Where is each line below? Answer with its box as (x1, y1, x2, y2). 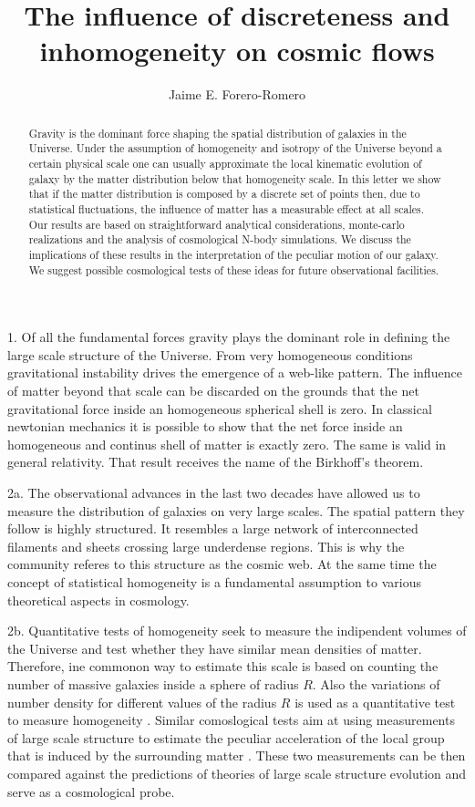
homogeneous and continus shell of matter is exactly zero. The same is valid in (7, 434, 447, 453)
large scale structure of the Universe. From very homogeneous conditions (7, 345, 413, 364)
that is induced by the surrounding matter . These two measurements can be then (7, 746, 466, 765)
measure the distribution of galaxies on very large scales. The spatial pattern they (7, 501, 465, 520)
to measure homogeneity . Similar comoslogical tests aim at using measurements (7, 710, 455, 729)
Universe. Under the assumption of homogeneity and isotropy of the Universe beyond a (28, 140, 442, 156)
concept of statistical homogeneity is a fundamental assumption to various (7, 572, 421, 591)
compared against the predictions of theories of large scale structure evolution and (7, 763, 467, 782)
